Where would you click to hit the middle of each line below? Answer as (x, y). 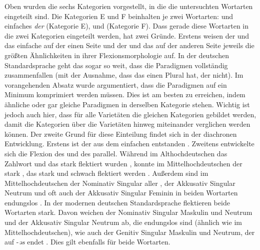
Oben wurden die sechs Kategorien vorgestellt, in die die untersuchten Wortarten (129, 6)
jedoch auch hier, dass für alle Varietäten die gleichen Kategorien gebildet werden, (130, 114)
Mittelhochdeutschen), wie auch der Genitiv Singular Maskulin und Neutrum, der (130, 232)
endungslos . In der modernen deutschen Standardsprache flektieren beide (117, 202)
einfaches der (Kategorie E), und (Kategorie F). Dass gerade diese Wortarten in (127, 26)
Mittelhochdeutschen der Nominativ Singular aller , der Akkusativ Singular (120, 183)
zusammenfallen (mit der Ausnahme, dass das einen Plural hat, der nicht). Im (124, 75)
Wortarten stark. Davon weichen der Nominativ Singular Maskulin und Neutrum (128, 212)
